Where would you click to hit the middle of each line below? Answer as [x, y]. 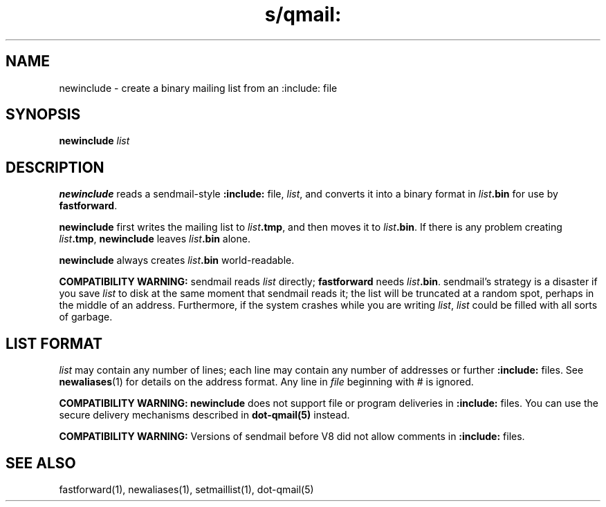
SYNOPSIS [43, 115]
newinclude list [94, 141]
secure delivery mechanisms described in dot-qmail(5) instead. [204, 415]
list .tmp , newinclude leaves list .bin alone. [155, 239]
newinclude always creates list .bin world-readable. [177, 260]
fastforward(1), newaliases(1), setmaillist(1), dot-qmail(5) [186, 489]
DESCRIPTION [55, 167]
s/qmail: [303, 15]
